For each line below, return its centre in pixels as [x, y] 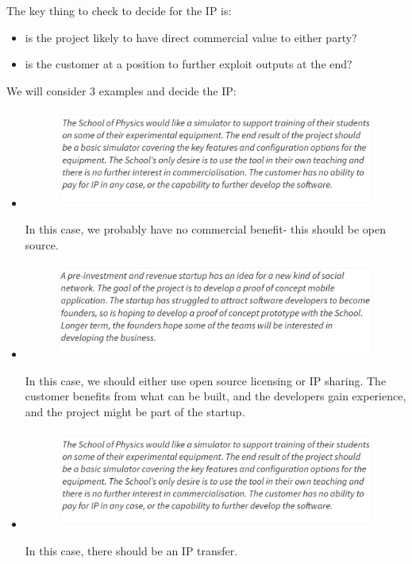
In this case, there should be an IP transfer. [131, 550]
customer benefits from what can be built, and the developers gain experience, [216, 396]
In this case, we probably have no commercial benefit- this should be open [205, 229]
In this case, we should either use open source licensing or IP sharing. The [206, 380]
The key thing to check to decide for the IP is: [119, 10]
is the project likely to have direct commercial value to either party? [191, 37]
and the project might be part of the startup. [135, 412]
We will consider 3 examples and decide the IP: [121, 90]
